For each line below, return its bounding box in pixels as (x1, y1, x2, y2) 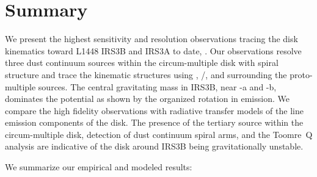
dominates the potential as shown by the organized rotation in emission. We (5, 92, 290, 105)
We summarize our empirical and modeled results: (5, 161, 192, 173)
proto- (290, 68, 313, 81)
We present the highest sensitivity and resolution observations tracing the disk (5, 32, 298, 45)
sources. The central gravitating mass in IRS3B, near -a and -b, (38, 80, 277, 93)
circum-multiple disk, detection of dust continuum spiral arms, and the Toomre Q (5, 128, 313, 140)
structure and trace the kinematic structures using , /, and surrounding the (5, 68, 287, 81)
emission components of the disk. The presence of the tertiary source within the (5, 116, 304, 129)
